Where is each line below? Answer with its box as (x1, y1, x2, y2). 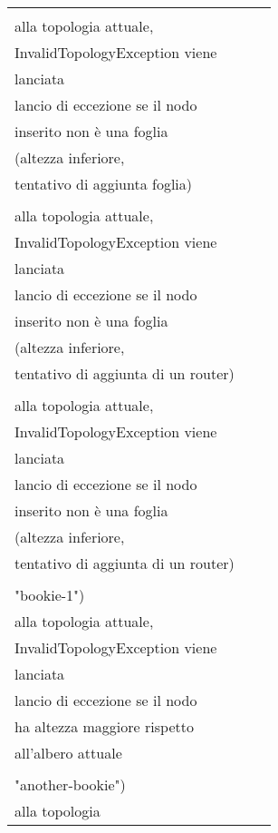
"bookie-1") (14, 584, 85, 605)
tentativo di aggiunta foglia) (14, 173, 193, 194)
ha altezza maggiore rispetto (14, 716, 194, 737)
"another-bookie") (14, 774, 126, 795)
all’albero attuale (14, 742, 122, 763)
